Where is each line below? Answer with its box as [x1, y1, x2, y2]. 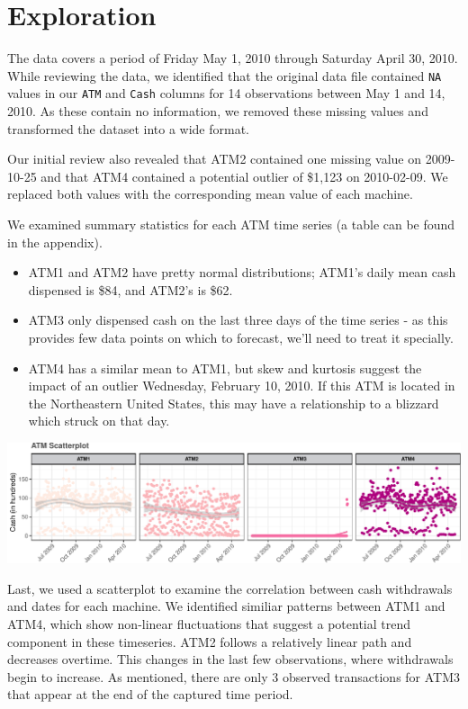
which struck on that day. [28, 411, 170, 430]
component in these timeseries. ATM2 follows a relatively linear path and [7, 632, 412, 651]
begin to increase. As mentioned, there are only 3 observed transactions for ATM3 [7, 667, 461, 686]
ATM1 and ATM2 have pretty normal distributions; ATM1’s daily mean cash [28, 263, 456, 282]
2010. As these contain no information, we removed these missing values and [7, 102, 428, 121]
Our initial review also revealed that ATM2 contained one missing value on [7, 149, 422, 168]
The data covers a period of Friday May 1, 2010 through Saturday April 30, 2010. [7, 49, 458, 67]
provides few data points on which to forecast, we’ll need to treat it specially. [28, 328, 454, 346]
